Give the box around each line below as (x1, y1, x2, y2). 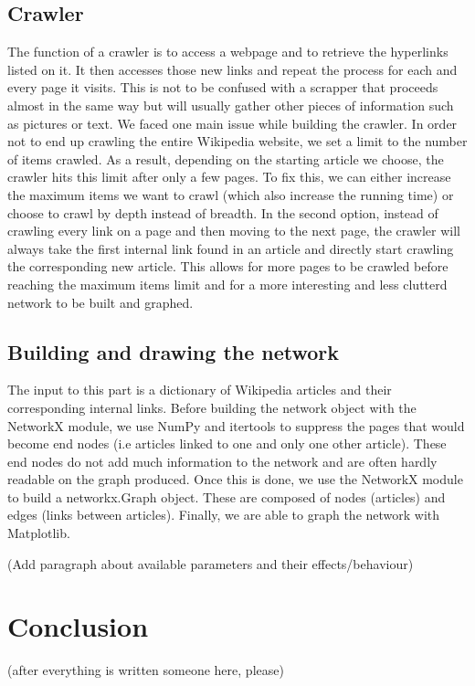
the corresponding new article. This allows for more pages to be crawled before (7, 257, 449, 276)
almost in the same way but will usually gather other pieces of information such (7, 95, 454, 114)
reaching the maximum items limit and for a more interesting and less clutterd (7, 274, 448, 293)
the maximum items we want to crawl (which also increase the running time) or (7, 185, 454, 204)
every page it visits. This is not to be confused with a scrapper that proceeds (7, 78, 438, 97)
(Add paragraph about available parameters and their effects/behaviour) (7, 554, 414, 573)
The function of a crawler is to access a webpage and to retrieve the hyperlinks (7, 42, 449, 61)
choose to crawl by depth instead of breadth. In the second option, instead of (7, 203, 438, 222)
